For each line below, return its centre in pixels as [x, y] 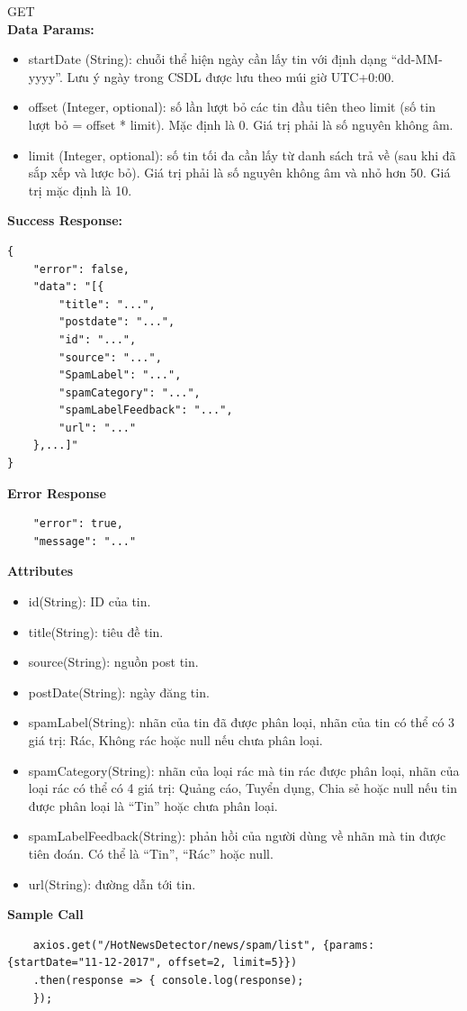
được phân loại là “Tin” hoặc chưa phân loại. [153, 805]
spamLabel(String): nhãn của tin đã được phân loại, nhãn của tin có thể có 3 [242, 722]
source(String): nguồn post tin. [113, 662]
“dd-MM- [417, 59]
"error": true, [78, 524]
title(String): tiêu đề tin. [96, 631]
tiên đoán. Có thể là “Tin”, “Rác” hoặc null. [151, 853]
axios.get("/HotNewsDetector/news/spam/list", [175, 945]
